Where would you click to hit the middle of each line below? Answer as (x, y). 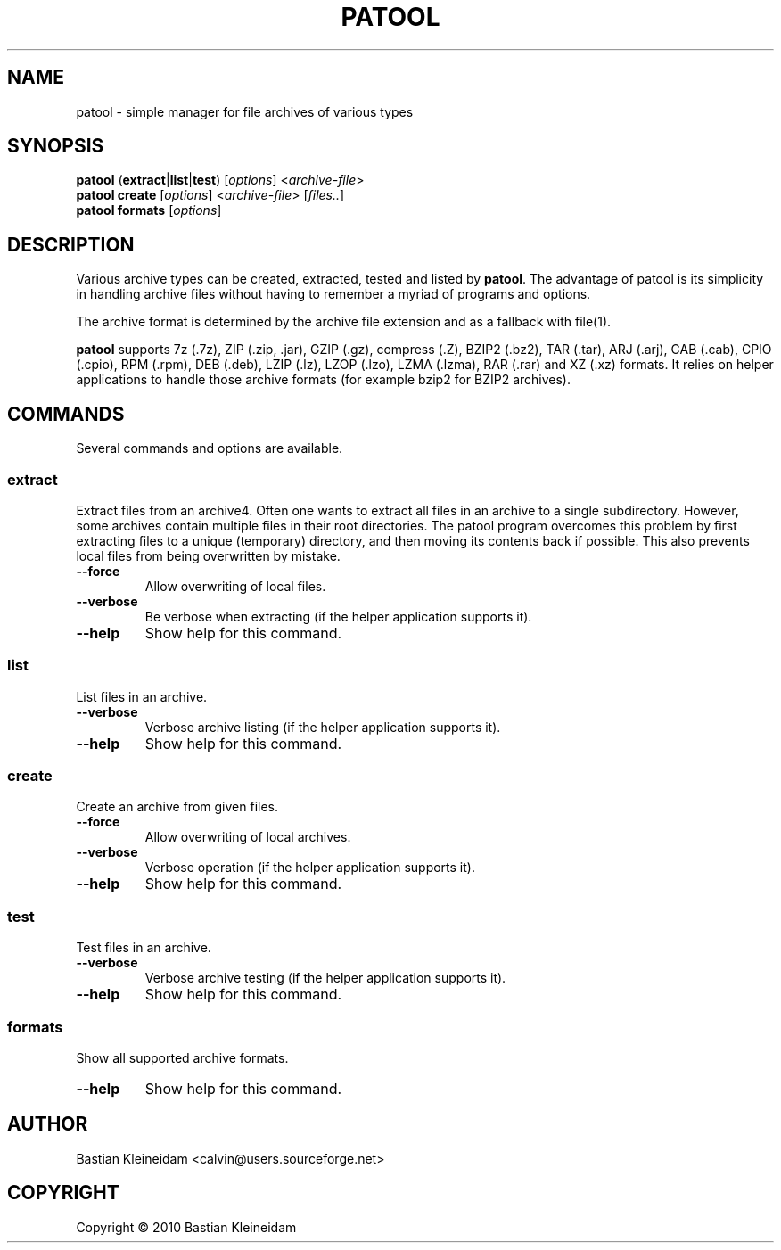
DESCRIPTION (71, 244)
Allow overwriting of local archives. (248, 837)
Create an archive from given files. (177, 807)
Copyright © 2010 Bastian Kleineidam (186, 1227)
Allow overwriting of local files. (235, 586)
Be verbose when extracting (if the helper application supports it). (338, 616)
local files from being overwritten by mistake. (208, 555)
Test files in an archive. (144, 948)
